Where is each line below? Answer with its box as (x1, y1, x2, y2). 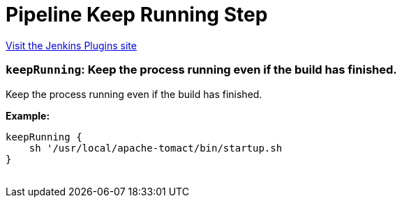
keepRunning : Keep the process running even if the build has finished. (6, 63, 397, 77)
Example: (6, 109, 50, 122)
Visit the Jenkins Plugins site (6, 39, 137, 51)
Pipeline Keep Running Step (6, 3, 268, 26)
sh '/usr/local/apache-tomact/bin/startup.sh (29, 142, 283, 154)
